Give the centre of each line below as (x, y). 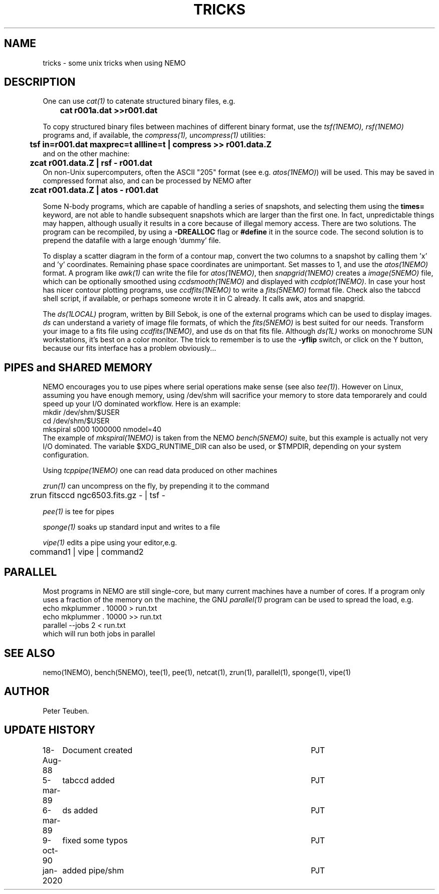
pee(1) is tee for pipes (78, 512)
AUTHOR (27, 692)
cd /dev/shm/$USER (76, 421)
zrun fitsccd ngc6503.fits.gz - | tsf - (97, 495)
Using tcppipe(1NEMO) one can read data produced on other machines (160, 471)
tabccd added (88, 780)
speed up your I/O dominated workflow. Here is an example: (142, 404)
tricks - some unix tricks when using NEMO (114, 63)
